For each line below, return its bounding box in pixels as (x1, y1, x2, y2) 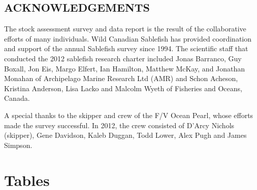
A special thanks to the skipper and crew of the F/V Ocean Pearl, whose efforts (4, 109, 253, 120)
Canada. (4, 93, 30, 103)
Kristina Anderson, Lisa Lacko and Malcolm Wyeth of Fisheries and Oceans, (4, 83, 242, 93)
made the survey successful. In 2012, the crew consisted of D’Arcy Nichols (4, 120, 235, 130)
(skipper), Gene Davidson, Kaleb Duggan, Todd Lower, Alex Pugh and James (4, 130, 247, 140)
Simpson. (4, 139, 33, 150)
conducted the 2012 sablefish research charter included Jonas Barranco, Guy (4, 53, 242, 63)
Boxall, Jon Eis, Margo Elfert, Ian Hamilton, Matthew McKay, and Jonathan (4, 63, 245, 73)
